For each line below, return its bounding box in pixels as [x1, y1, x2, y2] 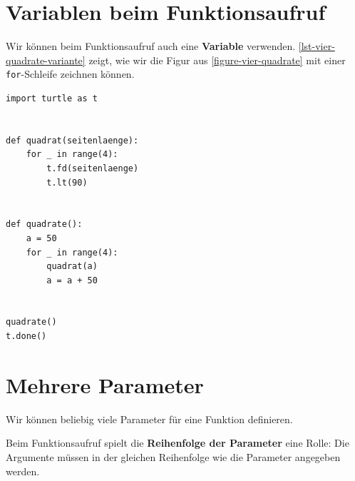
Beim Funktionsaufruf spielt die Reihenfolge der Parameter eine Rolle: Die [6, 435, 349, 450]
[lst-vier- [298, 39, 335, 54]
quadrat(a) [46, 261, 98, 272]
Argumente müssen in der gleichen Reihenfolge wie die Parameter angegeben [6, 449, 341, 464]
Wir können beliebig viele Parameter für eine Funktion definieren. [6, 411, 293, 426]
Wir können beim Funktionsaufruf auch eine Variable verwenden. [6, 39, 296, 54]
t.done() [6, 331, 47, 342]
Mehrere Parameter [6, 370, 204, 399]
